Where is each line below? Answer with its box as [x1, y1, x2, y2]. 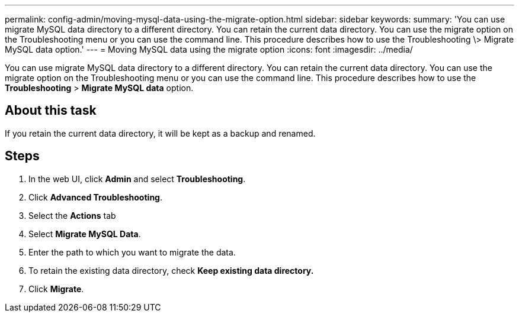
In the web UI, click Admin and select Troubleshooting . [28, 173, 246, 184]
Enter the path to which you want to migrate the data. [28, 247, 236, 257]
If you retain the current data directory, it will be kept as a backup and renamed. [5, 128, 316, 138]
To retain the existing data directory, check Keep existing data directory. [28, 265, 314, 276]
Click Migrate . [28, 283, 84, 294]
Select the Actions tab [28, 210, 116, 221]
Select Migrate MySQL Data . [28, 228, 141, 239]
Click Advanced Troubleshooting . [28, 192, 162, 202]
